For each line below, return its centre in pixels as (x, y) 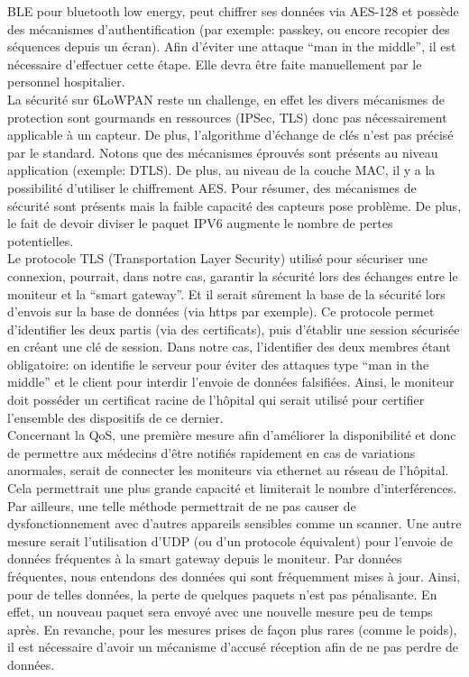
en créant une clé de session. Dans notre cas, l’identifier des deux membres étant (229, 347)
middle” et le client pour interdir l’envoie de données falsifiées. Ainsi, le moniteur (231, 382)
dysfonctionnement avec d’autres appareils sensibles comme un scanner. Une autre (234, 523)
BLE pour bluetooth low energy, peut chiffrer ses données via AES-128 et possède (233, 11)
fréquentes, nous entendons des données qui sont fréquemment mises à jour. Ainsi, (234, 576)
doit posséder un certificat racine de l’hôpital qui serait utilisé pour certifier (216, 400)
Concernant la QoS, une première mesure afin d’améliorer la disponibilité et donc (232, 435)
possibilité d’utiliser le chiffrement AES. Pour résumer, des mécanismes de (212, 187)
